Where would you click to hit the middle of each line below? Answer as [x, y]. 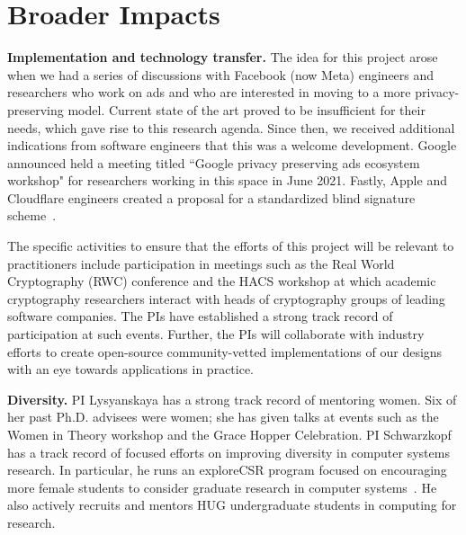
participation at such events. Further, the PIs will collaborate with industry [216, 334]
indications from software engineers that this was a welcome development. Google [232, 145]
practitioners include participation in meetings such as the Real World [201, 263]
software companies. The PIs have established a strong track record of [200, 316]
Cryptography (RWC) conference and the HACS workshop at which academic [222, 281]
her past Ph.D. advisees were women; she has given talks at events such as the [223, 417]
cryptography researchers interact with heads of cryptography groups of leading [226, 298]
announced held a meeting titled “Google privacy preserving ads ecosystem [214, 162]
